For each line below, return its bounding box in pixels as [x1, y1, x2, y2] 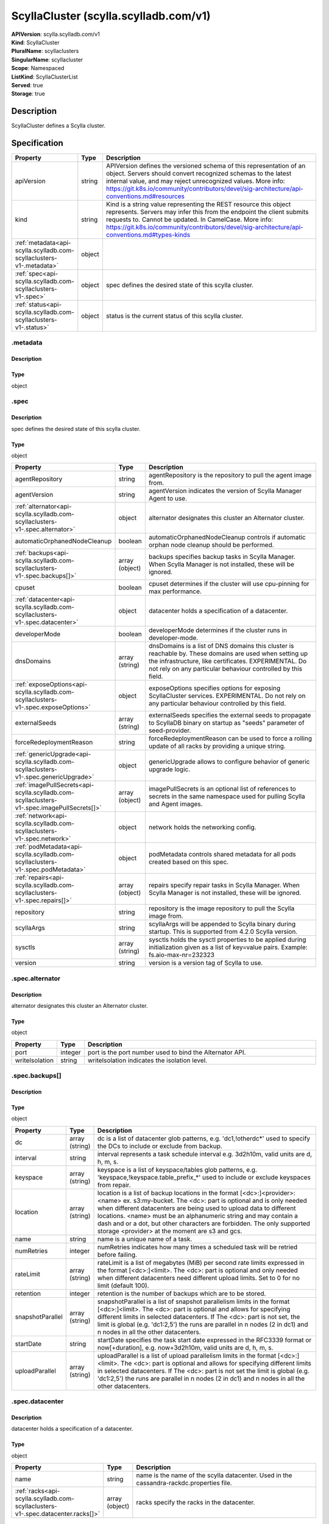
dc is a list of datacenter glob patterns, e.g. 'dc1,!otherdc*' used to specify [97, 1134, 311, 1142]
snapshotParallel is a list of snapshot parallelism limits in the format [97, 1297, 290, 1306]
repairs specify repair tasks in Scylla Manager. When [148, 881, 300, 889]
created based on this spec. [148, 858, 229, 866]
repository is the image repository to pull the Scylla [148, 904, 295, 913]
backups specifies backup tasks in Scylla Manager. [148, 552, 295, 561]
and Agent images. [148, 800, 203, 808]
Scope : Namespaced [11, 65, 65, 72]
